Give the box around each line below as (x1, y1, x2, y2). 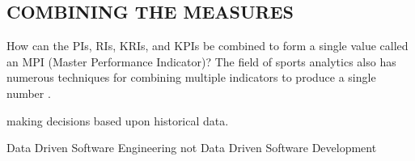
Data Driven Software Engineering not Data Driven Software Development (6, 139, 377, 156)
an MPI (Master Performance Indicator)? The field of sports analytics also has (6, 53, 396, 70)
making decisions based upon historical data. (6, 112, 229, 129)
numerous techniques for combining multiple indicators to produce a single (6, 69, 376, 86)
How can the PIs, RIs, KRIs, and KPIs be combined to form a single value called (6, 37, 409, 54)
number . (6, 84, 51, 101)
